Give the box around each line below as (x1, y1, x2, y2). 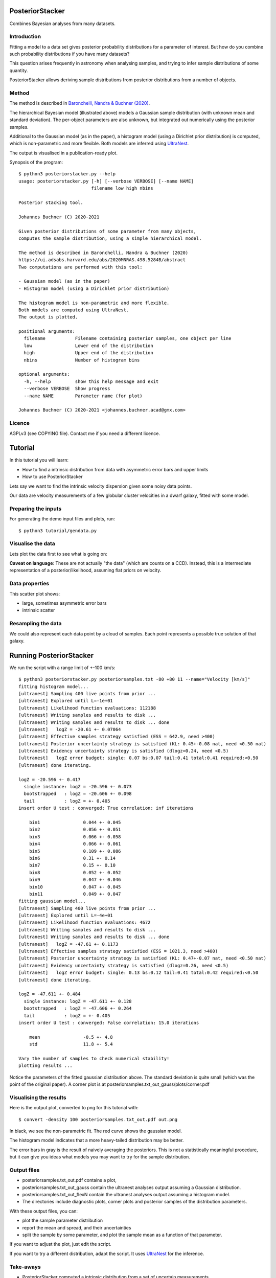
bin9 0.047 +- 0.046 (29, 877, 121, 883)
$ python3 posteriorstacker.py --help (18, 171, 116, 177)
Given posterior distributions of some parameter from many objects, (18, 228, 197, 234)
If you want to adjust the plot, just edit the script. (9, 1241, 112, 1247)
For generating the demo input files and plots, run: (9, 516, 115, 522)
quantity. (9, 67, 28, 74)
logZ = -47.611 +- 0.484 (18, 991, 81, 997)
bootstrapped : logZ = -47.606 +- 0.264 (24, 1006, 132, 1012)
